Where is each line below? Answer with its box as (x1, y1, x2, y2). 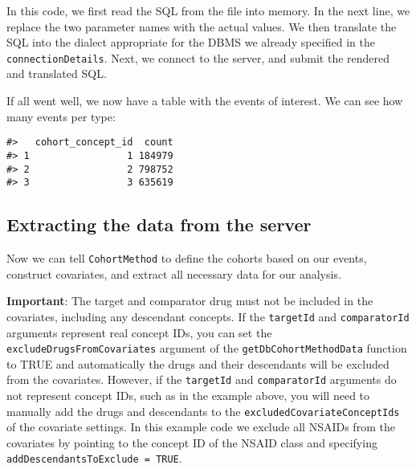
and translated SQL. (6, 65, 107, 82)
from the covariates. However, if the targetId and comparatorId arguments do (6, 371, 397, 388)
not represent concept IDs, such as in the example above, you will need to (6, 387, 370, 404)
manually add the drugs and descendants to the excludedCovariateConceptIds (6, 402, 400, 419)
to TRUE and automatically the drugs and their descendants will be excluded (6, 355, 389, 372)
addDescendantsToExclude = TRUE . (6, 450, 182, 467)
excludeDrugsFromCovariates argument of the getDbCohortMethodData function (6, 340, 407, 357)
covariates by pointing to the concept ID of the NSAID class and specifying (6, 434, 377, 451)
